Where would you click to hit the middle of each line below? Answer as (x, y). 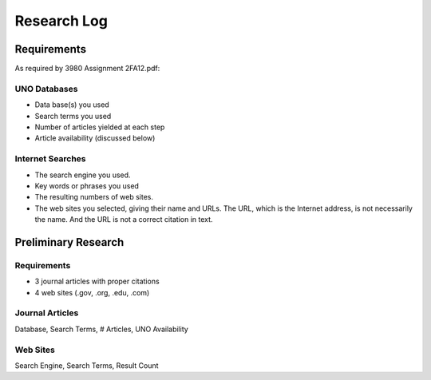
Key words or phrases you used (87, 186)
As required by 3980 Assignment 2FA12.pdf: (87, 69)
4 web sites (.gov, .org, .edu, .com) (92, 292)
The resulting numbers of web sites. (94, 197)
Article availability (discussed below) (95, 138)
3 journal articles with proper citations (97, 281)
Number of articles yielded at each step (100, 127)
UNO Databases (46, 89)
